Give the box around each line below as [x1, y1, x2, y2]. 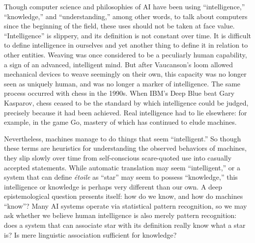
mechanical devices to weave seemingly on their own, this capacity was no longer [4, 69, 247, 79]
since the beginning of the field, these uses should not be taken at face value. [4, 21, 235, 31]
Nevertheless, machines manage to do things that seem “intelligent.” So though [4, 133, 241, 143]
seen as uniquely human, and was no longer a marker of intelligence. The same [4, 78, 241, 88]
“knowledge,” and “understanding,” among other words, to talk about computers [4, 11, 248, 21]
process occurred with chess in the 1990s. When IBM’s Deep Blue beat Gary [4, 88, 235, 98]
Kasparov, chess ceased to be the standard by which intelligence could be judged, [4, 97, 249, 108]
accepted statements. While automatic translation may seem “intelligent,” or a [4, 162, 240, 172]
